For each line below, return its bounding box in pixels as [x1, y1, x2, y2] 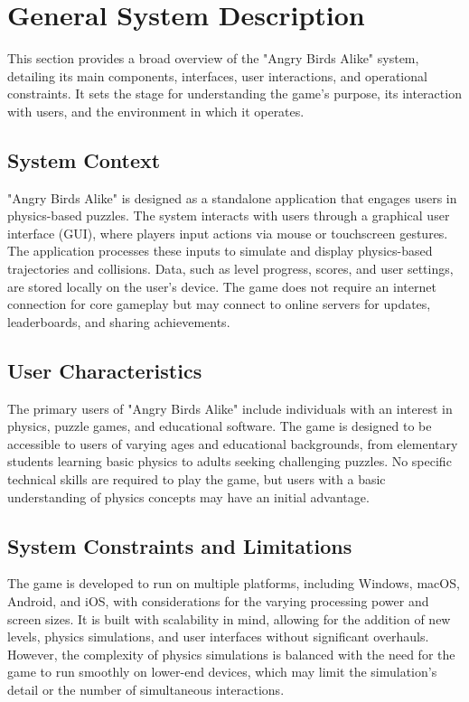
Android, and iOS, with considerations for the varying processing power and [7, 592, 429, 611]
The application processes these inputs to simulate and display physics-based [7, 241, 433, 260]
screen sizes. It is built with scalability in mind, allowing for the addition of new [7, 609, 451, 628]
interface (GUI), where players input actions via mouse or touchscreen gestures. [7, 223, 448, 242]
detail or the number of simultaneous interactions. [7, 679, 285, 698]
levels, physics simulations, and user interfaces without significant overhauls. [7, 627, 429, 646]
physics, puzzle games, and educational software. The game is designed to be [7, 417, 432, 435]
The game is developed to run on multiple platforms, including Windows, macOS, [7, 574, 460, 593]
